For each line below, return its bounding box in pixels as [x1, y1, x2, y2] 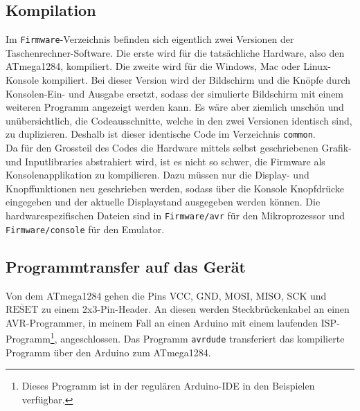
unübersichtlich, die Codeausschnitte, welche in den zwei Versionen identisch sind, [6, 113, 352, 127]
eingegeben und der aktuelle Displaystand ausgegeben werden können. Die [6, 194, 321, 209]
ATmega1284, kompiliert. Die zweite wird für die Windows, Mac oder [6, 59, 300, 73]
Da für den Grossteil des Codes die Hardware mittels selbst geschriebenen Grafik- [6, 140, 352, 155]
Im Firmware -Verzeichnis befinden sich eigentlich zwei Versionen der [6, 32, 294, 46]
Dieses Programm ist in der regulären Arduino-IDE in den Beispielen [21, 378, 315, 393]
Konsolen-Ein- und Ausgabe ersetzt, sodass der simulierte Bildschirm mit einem [6, 86, 344, 100]
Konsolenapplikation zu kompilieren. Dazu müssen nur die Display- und [6, 167, 309, 182]
